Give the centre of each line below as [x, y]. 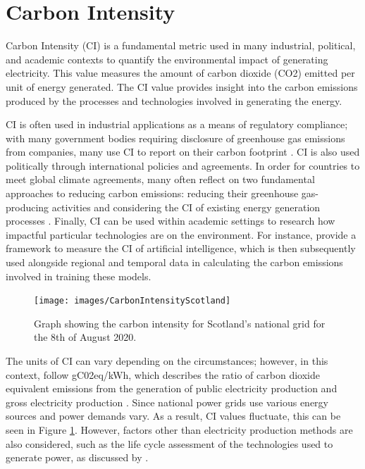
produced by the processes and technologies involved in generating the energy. [174, 100]
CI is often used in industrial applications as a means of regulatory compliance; [177, 124]
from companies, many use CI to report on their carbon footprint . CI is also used [183, 152]
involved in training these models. [79, 276]
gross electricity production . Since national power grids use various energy [167, 402]
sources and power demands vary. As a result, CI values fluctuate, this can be [173, 416]
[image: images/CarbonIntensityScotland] [132, 301]
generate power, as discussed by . [77, 457]
